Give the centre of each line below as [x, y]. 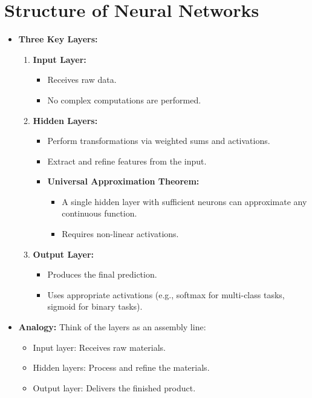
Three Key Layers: [58, 39]
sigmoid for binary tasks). [95, 306]
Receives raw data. [82, 80]
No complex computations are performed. [124, 99]
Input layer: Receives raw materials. [99, 347]
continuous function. [99, 213]
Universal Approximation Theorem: [123, 181]
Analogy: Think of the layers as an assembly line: [112, 327]
